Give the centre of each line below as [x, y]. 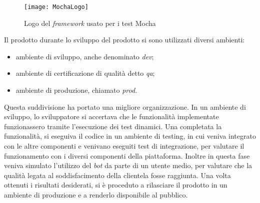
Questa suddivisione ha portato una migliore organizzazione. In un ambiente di [125, 106]
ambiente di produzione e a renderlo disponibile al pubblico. [96, 194]
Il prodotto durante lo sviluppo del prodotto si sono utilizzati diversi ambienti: [124, 40]
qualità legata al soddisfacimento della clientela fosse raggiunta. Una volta [117, 175]
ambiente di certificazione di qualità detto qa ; [85, 73]
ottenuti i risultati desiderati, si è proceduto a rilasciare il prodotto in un [116, 185]
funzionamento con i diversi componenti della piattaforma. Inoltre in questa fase [127, 155]
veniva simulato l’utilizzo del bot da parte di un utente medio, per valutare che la [128, 165]
